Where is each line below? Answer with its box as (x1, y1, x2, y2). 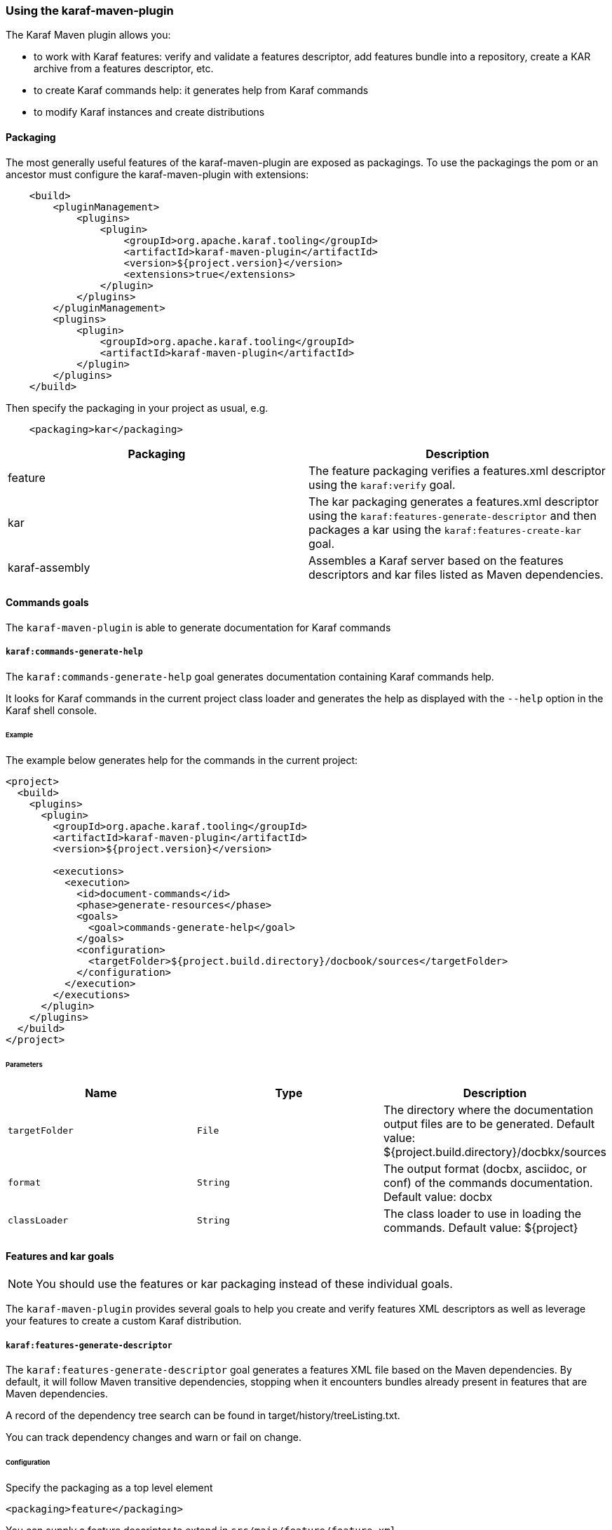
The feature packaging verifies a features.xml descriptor (308, 463, 606, 478)
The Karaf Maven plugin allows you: (6, 29, 171, 41)
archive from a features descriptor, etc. (34, 62, 214, 75)
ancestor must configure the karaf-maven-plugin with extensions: (6, 168, 309, 180)
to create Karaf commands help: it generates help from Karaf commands (34, 84, 369, 97)
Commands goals (6, 596, 89, 609)
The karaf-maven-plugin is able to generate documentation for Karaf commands (6, 621, 391, 633)
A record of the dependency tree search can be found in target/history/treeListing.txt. (6, 1409, 400, 1421)
